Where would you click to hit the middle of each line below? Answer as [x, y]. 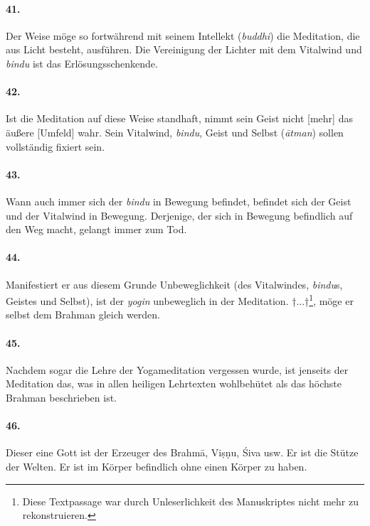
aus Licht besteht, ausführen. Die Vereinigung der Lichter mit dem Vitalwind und [184, 49]
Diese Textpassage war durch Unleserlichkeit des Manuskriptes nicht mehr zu [191, 501]
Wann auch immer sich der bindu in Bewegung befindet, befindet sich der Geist [179, 201]
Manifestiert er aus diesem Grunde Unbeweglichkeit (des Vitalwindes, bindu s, [174, 284]
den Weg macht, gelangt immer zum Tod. [96, 229]
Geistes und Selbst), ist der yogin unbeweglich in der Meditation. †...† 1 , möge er [180, 300]
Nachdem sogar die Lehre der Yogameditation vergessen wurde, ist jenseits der [177, 369]
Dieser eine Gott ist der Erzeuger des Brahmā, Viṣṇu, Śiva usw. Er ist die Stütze [182, 452]
